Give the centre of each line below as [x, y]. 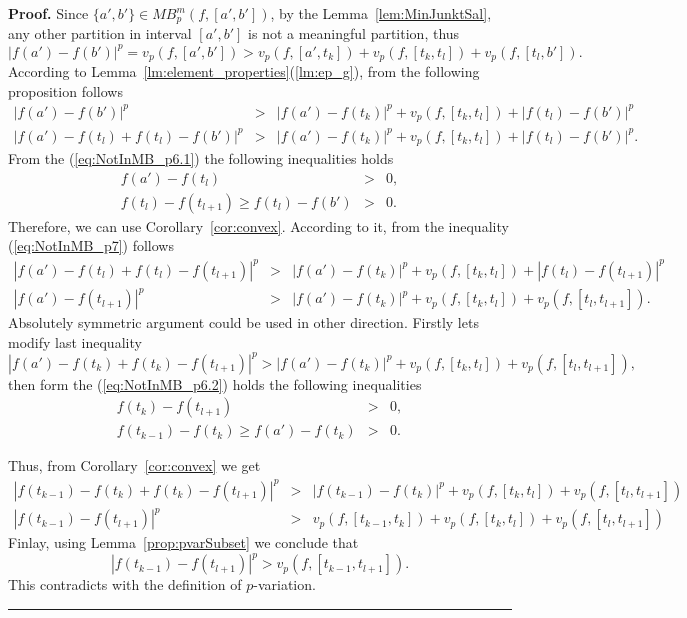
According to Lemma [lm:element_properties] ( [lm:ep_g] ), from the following [244, 71]
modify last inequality [75, 341]
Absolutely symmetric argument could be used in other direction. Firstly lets [243, 322]
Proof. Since [48, 13]
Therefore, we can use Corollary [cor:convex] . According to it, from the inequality [258, 225]
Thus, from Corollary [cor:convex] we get [134, 465]
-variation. [284, 584]
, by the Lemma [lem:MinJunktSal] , [381, 13]
